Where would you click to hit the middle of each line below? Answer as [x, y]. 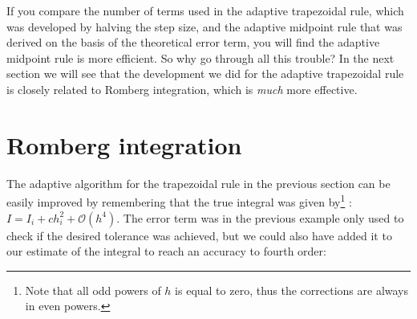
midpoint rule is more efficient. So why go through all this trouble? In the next [200, 57]
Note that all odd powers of [93, 290]
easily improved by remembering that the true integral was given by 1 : [179, 200]
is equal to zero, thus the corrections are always [292, 290]
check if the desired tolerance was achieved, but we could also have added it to [199, 235]
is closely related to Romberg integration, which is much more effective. [182, 89]
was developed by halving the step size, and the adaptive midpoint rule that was [204, 26]
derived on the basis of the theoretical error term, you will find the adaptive [193, 42]
